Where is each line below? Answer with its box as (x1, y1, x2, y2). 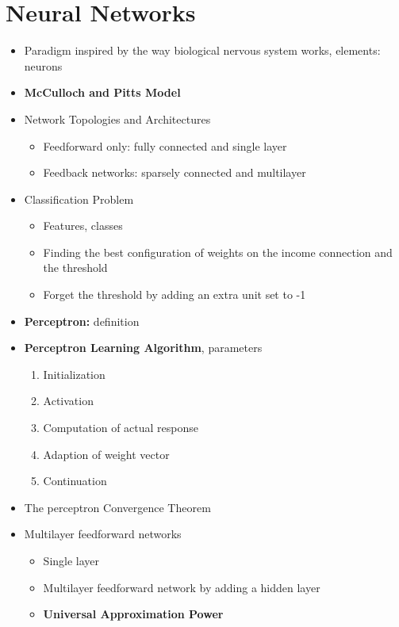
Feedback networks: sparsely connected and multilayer (43, 164, 306, 181)
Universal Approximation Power (43, 606, 224, 622)
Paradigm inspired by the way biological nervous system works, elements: (24, 42, 381, 59)
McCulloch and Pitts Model (24, 84, 181, 101)
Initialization (43, 365, 106, 382)
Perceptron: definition (24, 312, 140, 329)
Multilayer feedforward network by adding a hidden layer (43, 579, 320, 595)
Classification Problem (24, 190, 134, 207)
